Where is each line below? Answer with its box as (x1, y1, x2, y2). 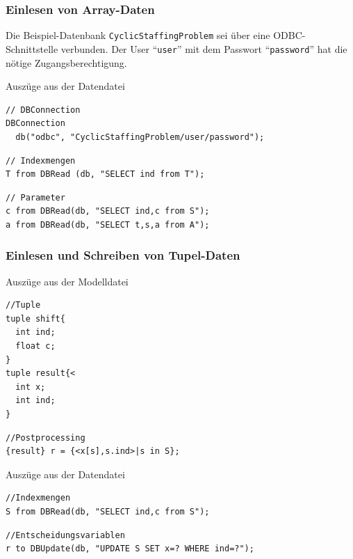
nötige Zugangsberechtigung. (6, 55, 127, 70)
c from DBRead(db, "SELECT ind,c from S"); (6, 206, 210, 216)
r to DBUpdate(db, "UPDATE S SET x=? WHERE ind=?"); (6, 544, 254, 554)
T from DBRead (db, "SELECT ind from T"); (6, 169, 205, 180)
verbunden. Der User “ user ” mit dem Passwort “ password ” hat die (60, 41, 347, 56)
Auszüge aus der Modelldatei (6, 274, 129, 288)
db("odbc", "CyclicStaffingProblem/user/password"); (15, 132, 265, 142)
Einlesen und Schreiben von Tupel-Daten (6, 246, 240, 264)
